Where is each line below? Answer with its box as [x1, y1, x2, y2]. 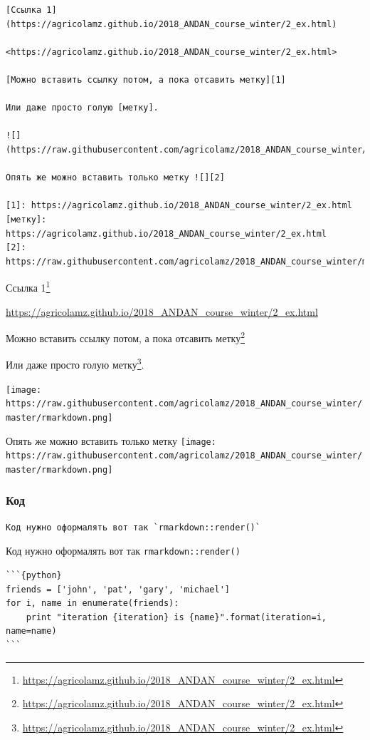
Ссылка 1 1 [6, 278, 51, 294]
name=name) [6, 626, 57, 637]
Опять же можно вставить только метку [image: [6, 433, 216, 448]
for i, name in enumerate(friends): [6, 598, 179, 609]
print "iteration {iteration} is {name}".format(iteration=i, [26, 612, 327, 622]
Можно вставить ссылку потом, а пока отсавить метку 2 [6, 329, 245, 345]
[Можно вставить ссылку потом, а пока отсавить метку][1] [6, 74, 286, 85]
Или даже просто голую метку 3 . [6, 355, 144, 372]
